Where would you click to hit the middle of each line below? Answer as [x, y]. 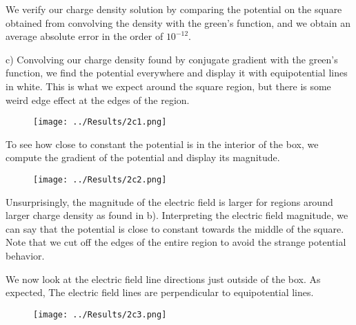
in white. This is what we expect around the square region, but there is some [168, 86]
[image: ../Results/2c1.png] [100, 122]
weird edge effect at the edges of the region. [98, 99]
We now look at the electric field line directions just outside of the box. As [163, 279]
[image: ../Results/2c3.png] [100, 314]
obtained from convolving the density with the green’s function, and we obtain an [178, 22]
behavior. [25, 256]
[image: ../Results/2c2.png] [100, 180]
